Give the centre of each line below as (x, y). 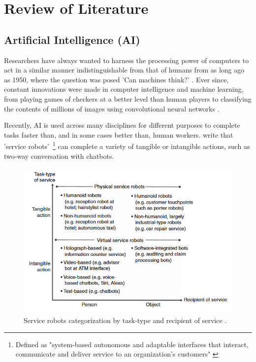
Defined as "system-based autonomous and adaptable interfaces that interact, (132, 344)
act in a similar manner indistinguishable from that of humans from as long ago (124, 70)
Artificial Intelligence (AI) (72, 39)
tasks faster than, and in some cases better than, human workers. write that (119, 134)
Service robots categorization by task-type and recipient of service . (125, 320)
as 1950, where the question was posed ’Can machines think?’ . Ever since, (116, 79)
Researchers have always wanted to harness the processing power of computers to (127, 60)
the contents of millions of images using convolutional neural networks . (112, 108)
